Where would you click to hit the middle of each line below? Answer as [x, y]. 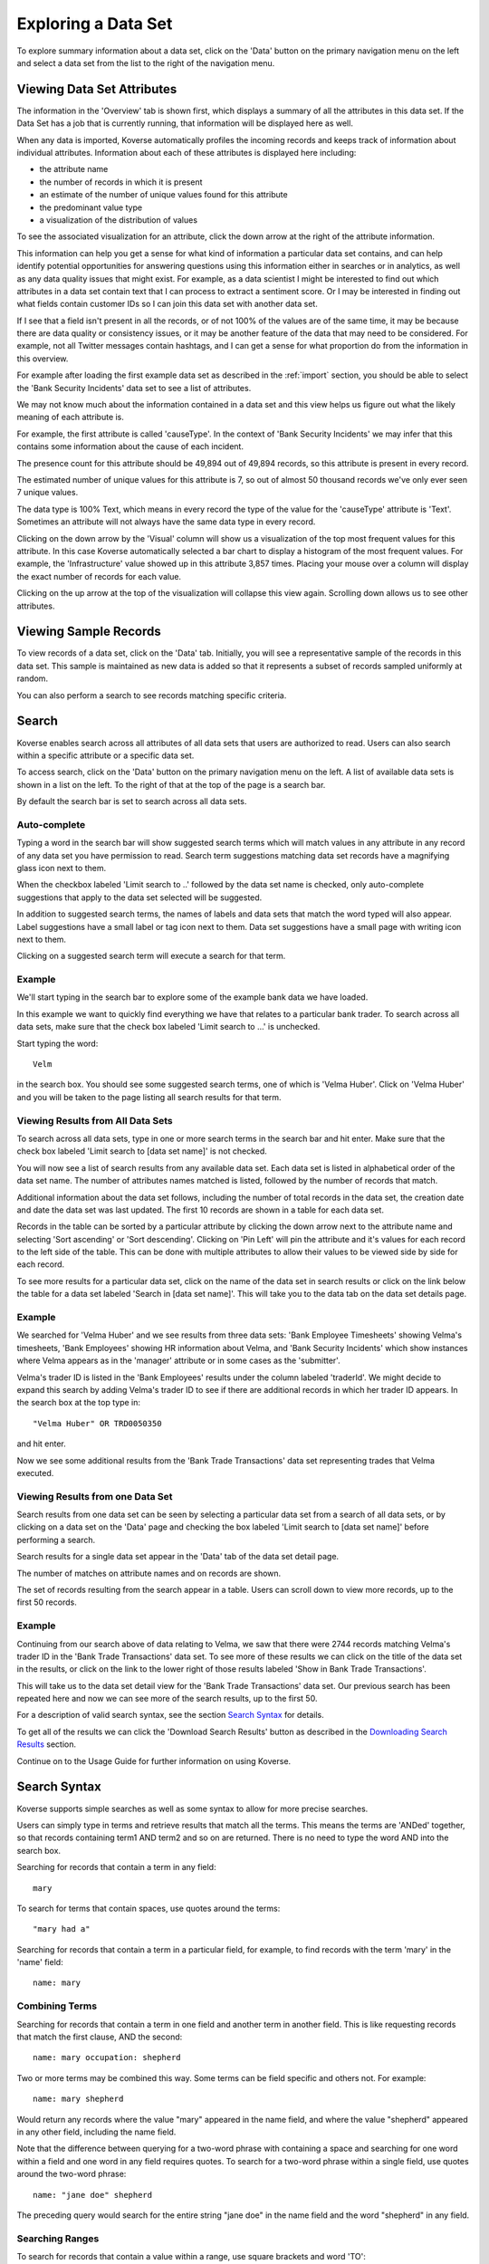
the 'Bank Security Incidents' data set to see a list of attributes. [134, 388]
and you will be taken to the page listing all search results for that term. [149, 1097]
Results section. [47, 1744]
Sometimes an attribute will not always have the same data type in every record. [166, 522]
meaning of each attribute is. [70, 417]
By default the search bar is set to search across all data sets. [132, 801]
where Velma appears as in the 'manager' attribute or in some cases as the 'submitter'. [178, 1361]
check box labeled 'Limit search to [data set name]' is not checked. [142, 1151]
